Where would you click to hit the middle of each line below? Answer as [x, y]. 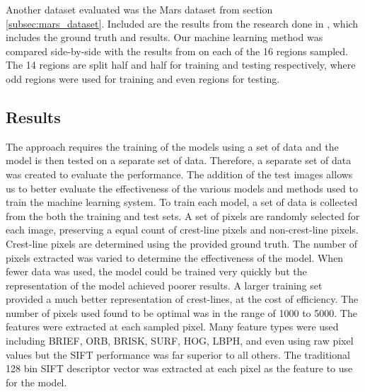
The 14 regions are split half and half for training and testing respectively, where [181, 65]
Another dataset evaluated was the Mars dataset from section [139, 9]
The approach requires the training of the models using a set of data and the [172, 146]
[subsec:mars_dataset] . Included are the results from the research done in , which [182, 23]
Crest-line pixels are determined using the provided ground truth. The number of [182, 243]
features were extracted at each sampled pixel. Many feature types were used [172, 327]
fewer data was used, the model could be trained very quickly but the [156, 271]
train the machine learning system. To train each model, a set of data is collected [182, 202]
